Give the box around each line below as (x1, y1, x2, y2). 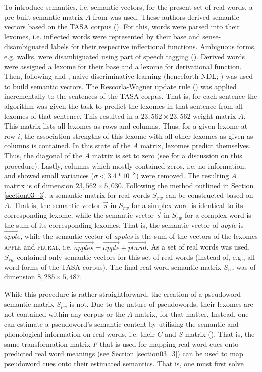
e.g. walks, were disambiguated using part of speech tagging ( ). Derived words (4, 51, 245, 61)
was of (236, 261, 256, 272)
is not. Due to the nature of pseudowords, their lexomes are (69, 298, 253, 309)
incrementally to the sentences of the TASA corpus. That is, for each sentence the (4, 91, 257, 101)
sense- (202, 31, 221, 42)
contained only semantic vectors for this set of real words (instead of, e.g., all (17, 252, 255, 262)
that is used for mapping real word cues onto (99, 338, 239, 349)
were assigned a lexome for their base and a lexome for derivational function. (4, 61, 242, 71)
